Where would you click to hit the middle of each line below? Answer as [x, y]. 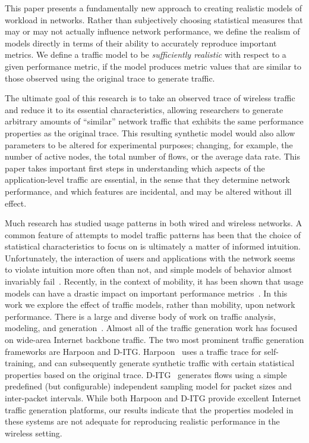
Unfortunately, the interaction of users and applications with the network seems [150, 258]
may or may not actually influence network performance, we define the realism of [152, 31]
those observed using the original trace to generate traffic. [110, 78]
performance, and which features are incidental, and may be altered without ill [148, 191]
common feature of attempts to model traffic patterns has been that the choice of [153, 234]
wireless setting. [34, 433]
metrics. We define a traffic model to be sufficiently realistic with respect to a [146, 54]
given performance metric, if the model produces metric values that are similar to [153, 66]
